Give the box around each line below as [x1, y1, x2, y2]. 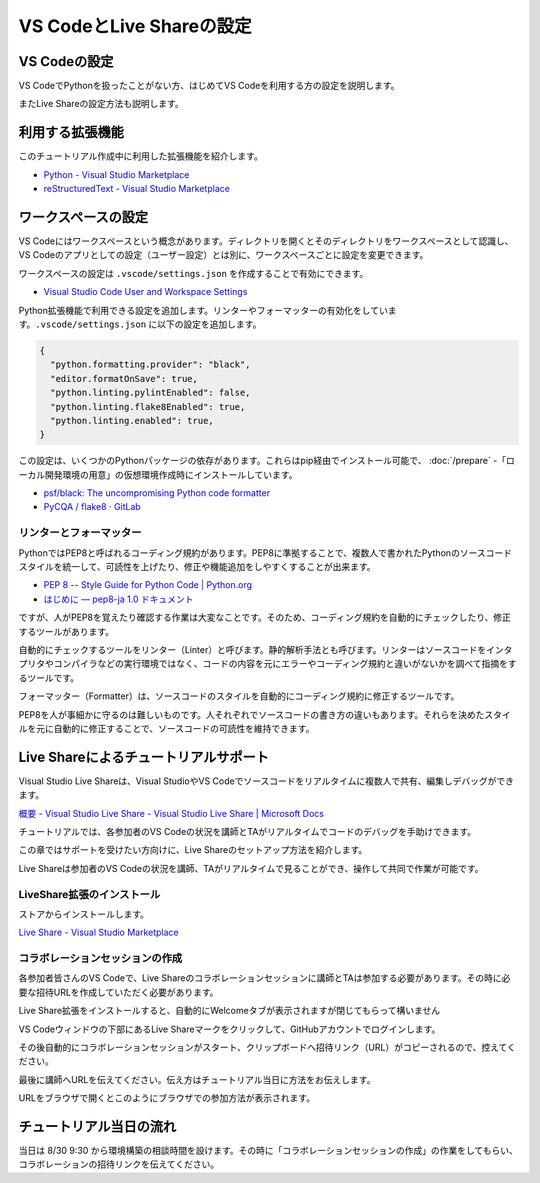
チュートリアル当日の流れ [18, 1118, 177, 1135]
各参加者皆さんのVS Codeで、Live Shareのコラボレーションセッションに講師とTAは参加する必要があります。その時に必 [18, 972, 511, 984]
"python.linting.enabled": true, [50, 415, 214, 426]
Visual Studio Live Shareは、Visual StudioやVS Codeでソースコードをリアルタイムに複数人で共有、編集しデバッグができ [18, 775, 515, 787]
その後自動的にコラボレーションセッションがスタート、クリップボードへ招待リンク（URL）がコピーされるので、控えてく [18, 1041, 517, 1054]
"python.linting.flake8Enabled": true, [50, 401, 246, 412]
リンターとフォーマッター [18, 526, 142, 540]
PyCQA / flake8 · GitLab [43, 501, 142, 513]
